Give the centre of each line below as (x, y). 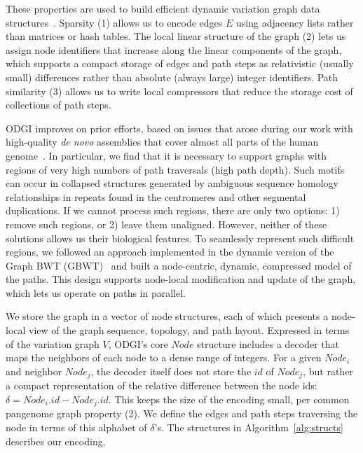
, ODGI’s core (138, 343)
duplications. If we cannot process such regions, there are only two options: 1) (173, 210)
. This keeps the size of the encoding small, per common (229, 399)
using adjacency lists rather (295, 22)
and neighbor (34, 371)
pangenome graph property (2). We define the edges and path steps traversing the (182, 413)
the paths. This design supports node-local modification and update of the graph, (181, 279)
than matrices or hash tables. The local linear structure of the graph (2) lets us (176, 36)
